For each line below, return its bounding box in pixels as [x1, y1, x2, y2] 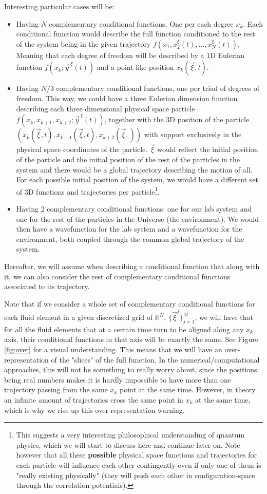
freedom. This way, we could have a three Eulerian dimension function [16, 92, 238, 103]
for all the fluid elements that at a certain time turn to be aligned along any [4, 324, 244, 334]
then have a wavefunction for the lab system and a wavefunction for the [16, 223, 242, 234]
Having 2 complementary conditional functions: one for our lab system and [16, 203, 252, 214]
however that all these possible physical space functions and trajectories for [16, 449, 257, 460]
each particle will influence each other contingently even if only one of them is [16, 459, 261, 470]
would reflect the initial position [157, 144, 258, 155]
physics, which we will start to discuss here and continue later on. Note [16, 439, 240, 450]
